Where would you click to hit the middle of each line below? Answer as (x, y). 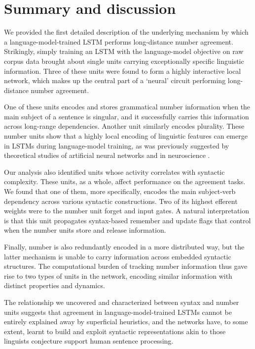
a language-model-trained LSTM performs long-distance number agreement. (119, 41)
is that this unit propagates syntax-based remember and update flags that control (127, 220)
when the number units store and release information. (85, 230)
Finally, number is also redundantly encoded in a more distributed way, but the (124, 247)
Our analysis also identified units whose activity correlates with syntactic (114, 172)
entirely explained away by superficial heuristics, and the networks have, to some (126, 322)
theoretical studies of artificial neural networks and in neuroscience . (107, 155)
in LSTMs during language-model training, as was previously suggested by (117, 145)
